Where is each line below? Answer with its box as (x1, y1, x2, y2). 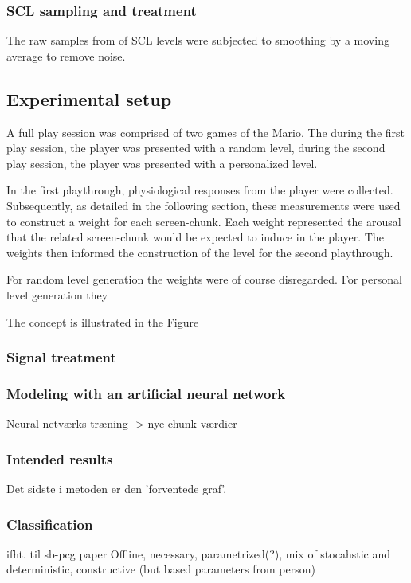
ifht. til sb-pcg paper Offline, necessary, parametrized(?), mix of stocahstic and (6, 545, 390, 561)
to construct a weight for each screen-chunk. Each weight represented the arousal (6, 213, 401, 229)
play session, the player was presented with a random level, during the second (6, 139, 386, 156)
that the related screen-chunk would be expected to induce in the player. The (6, 229, 384, 245)
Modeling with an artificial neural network (6, 383, 286, 403)
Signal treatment (6, 347, 116, 367)
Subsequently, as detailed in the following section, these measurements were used (6, 197, 401, 213)
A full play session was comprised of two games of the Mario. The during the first (6, 123, 405, 140)
